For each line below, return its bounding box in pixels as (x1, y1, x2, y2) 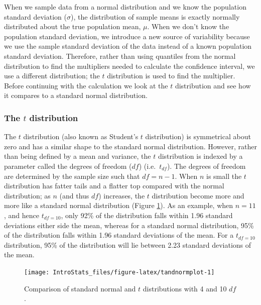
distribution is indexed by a (158, 151, 243, 161)
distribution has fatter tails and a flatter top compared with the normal (4, 180, 224, 191)
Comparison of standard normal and (24, 283, 136, 293)
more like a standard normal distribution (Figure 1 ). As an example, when (4, 200, 233, 211)
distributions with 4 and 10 (143, 283, 227, 293)
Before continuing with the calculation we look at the (4, 80, 168, 90)
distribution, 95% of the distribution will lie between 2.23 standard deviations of (4, 239, 251, 250)
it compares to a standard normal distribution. (4, 90, 148, 100)
